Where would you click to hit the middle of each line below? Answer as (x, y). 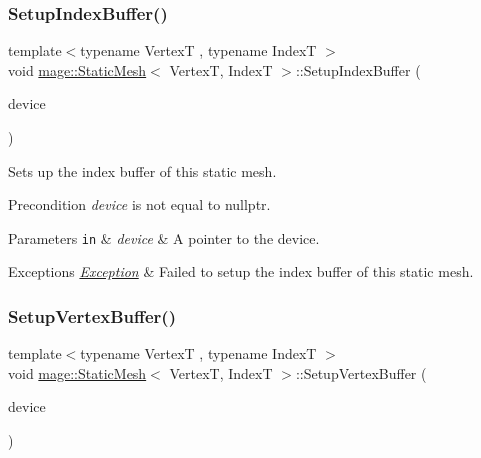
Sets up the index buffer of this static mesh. (142, 170)
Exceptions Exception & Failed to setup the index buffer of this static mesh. (241, 271)
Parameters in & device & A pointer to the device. (164, 237)
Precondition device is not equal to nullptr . (139, 204)
